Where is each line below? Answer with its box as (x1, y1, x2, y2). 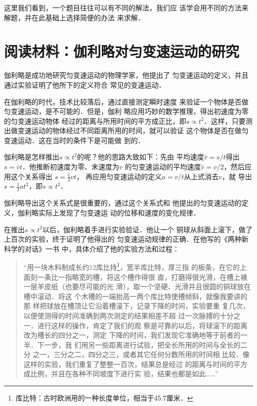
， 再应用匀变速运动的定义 (76, 171, 162, 181)
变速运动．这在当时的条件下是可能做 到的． (4, 135, 145, 145)
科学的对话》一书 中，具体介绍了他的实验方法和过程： (4, 243, 179, 254)
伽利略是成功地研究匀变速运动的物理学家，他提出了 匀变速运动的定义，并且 (4, 70, 249, 80)
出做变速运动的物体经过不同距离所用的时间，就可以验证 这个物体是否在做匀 (4, 125, 249, 136)
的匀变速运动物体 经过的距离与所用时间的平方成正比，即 (4, 115, 186, 126)
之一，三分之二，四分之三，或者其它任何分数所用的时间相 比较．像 (33, 349, 250, 359)
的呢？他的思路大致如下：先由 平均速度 (77, 152, 204, 162)
